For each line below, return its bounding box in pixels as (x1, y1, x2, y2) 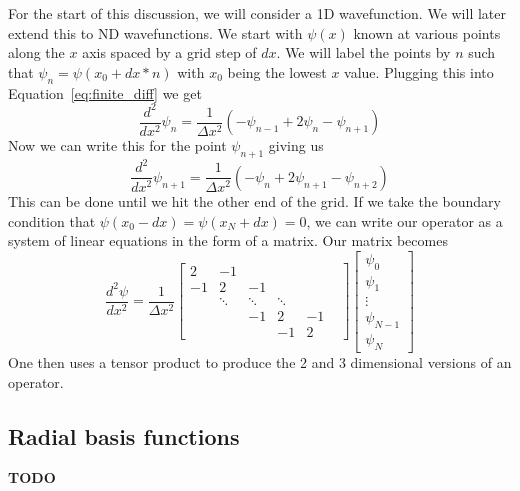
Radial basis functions (8, 420, 240, 451)
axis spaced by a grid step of (82, 42, 257, 63)
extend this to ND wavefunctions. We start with (8, 22, 303, 43)
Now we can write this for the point (8, 135, 227, 156)
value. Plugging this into (344, 61, 494, 82)
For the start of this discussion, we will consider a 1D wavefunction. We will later (8, 3, 506, 23)
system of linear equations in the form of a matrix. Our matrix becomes (8, 230, 448, 251)
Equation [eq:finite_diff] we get (8, 82, 202, 103)
